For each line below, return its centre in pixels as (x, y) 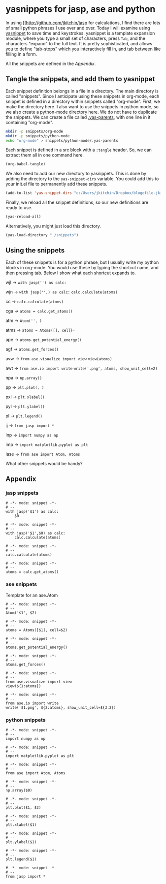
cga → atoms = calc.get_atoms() (39, 311)
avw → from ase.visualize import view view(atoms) (59, 358)
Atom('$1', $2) (21, 613)
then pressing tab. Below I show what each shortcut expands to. (71, 273)
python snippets (26, 720)
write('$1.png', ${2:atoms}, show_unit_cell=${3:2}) (61, 707)
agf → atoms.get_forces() (32, 349)
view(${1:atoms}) (23, 686)
